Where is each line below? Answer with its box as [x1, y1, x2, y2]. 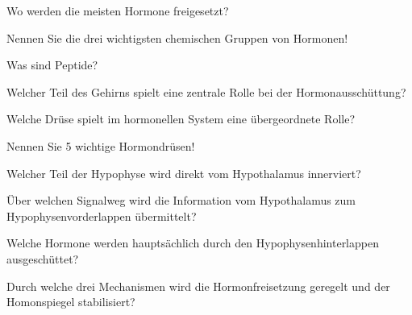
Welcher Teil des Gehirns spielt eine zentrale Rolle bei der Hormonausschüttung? [6, 83, 406, 100]
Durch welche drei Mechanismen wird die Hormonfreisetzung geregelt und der [6, 277, 390, 294]
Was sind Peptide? [6, 56, 98, 73]
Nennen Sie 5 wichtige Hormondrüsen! [6, 137, 195, 154]
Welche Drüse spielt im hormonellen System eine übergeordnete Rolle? [6, 110, 356, 127]
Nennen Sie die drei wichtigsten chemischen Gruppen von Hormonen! [6, 29, 348, 46]
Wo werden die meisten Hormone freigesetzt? [6, 2, 229, 19]
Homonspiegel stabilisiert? [6, 293, 135, 310]
